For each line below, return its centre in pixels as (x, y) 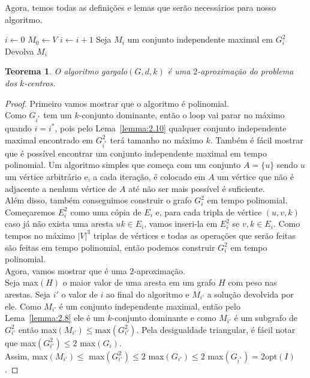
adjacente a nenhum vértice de (61, 188)
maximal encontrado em (49, 139)
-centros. (40, 82)
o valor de (79, 294)
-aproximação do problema (246, 71)
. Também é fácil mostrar (257, 139)
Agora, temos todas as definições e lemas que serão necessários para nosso (141, 7)
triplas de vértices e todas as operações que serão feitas (194, 235)
